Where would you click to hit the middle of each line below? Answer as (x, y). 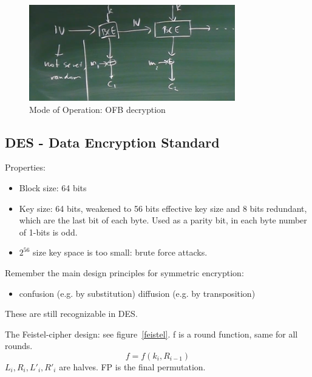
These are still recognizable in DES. (71, 314)
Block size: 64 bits (53, 187)
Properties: (25, 167)
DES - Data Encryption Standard (112, 142)
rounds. (19, 346)
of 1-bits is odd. (48, 232)
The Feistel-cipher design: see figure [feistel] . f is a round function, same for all (151, 334)
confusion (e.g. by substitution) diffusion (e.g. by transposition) (137, 293)
